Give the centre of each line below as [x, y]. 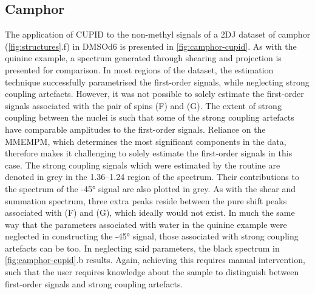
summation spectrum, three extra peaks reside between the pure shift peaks [146, 200]
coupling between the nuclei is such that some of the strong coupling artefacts [150, 117]
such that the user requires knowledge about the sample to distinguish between [152, 272]
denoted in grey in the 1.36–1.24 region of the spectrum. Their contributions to [152, 177]
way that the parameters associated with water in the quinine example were [146, 224]
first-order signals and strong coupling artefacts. [94, 283]
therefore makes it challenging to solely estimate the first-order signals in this [149, 153]
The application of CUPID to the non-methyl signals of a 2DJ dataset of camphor [158, 34]
